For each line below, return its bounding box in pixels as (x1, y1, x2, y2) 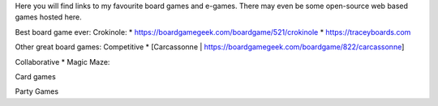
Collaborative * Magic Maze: (15, 57, 110, 66)
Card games (15, 71, 56, 81)
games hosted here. (15, 12, 83, 22)
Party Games (15, 87, 59, 96)
